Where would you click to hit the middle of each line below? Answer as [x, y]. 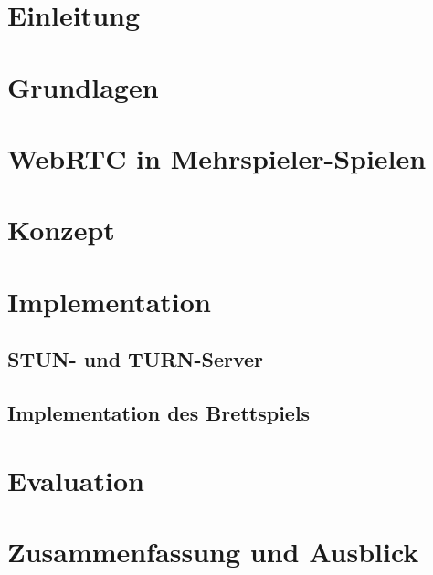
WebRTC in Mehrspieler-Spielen [217, 157]
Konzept [61, 230]
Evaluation [76, 480]
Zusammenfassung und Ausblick [213, 551]
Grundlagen [83, 86]
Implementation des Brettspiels [159, 413]
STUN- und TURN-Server [136, 359]
